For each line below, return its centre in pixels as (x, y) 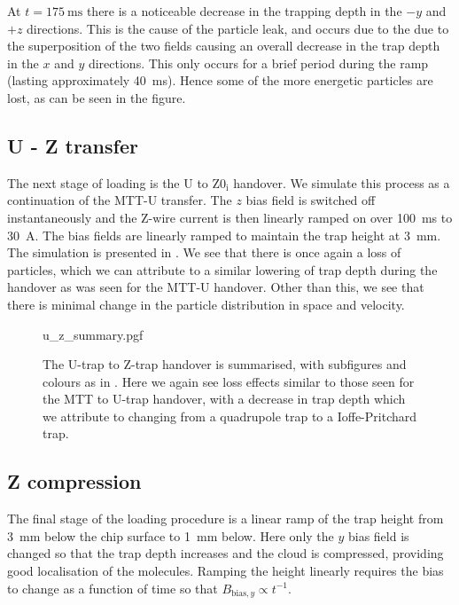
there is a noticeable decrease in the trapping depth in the (244, 11)
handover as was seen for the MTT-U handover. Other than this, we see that (216, 287)
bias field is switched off (311, 200)
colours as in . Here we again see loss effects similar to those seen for (229, 381)
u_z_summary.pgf (93, 334)
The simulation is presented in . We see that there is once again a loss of (204, 252)
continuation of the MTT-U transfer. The (120, 200)
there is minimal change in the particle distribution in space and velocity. (206, 304)
